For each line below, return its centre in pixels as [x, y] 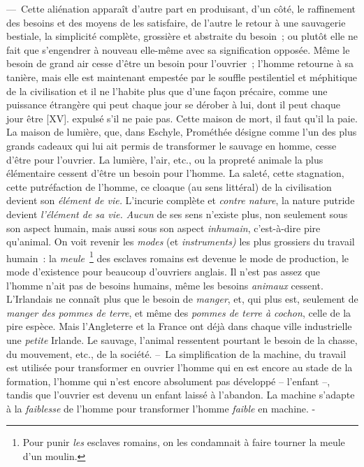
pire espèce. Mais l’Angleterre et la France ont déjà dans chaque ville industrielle [179, 326]
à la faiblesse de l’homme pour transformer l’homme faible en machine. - [161, 408]
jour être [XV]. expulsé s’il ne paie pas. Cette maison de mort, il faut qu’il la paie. [182, 118]
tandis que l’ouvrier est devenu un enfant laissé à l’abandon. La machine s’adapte [181, 395]
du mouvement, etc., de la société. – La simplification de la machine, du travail [176, 353]
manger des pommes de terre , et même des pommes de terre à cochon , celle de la [179, 312]
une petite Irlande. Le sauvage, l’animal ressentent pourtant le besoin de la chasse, [182, 339]
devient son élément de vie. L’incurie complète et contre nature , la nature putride [181, 200]
